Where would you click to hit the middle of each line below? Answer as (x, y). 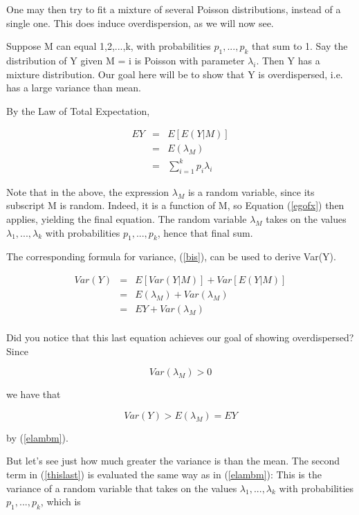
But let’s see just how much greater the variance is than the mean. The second (173, 461)
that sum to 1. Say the (300, 46)
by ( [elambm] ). (37, 437)
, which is (61, 502)
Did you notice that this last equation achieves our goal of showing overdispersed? (180, 337)
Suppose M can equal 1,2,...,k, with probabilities (109, 46)
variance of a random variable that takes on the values (122, 488)
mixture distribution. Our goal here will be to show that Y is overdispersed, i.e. (175, 74)
